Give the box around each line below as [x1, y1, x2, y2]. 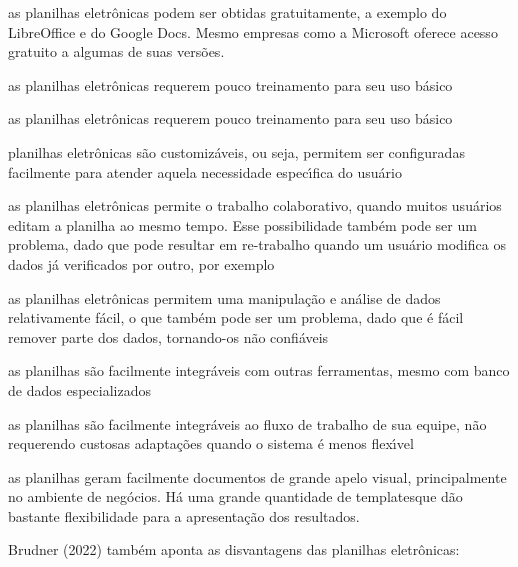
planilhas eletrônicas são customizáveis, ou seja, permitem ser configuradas [8, 141, 465, 162]
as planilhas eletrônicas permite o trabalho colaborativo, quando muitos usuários [8, 195, 502, 216]
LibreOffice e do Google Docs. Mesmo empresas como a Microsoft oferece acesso [8, 21, 498, 42]
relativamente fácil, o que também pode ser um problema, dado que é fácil [8, 307, 464, 328]
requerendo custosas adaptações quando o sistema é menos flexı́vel [8, 433, 414, 454]
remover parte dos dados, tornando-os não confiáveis [8, 326, 329, 347]
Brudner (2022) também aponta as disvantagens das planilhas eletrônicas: [8, 539, 460, 560]
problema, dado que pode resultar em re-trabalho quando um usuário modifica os [8, 234, 506, 255]
